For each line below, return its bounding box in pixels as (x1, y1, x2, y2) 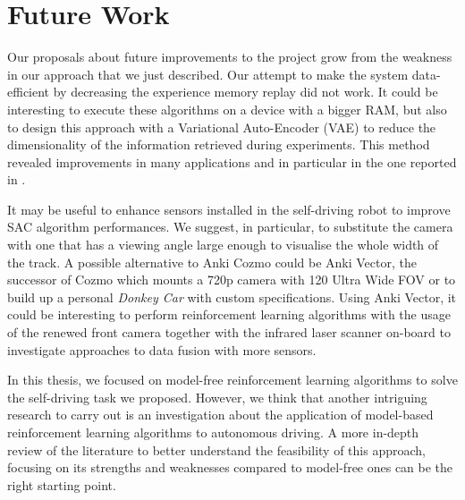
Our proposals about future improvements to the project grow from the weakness (7, 47, 452, 66)
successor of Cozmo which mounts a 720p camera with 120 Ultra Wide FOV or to (7, 270, 456, 289)
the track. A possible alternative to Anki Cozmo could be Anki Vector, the (7, 252, 417, 271)
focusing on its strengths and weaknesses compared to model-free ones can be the (7, 458, 453, 477)
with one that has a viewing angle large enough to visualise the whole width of (7, 235, 439, 254)
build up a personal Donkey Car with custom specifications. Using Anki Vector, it (7, 287, 457, 306)
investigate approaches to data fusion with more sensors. (7, 340, 317, 359)
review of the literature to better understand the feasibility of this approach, (7, 440, 426, 459)
